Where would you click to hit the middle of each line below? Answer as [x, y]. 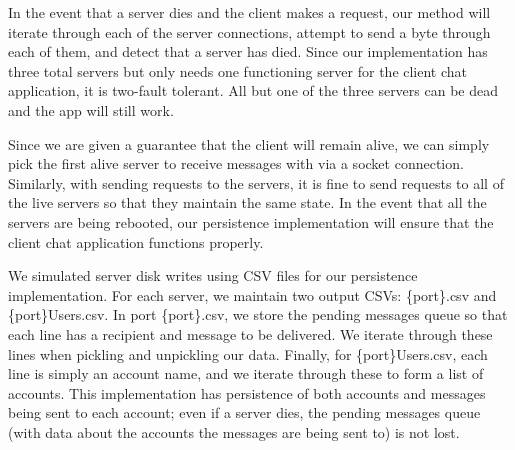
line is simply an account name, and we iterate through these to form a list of [246, 373]
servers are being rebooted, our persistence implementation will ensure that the [251, 221]
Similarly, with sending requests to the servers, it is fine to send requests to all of [256, 182]
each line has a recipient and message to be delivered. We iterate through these [250, 333]
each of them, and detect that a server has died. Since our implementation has [248, 51]
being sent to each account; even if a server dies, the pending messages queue [244, 412]
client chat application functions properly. [136, 241]
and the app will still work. [91, 109]
